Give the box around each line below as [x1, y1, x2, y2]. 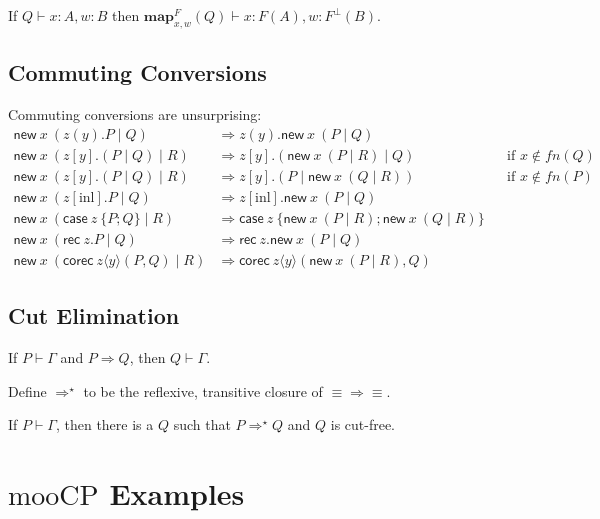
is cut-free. [330, 414, 396, 435]
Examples [109, 472, 245, 513]
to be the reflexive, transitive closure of [83, 380, 323, 401]
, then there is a [55, 414, 154, 435]
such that [173, 414, 231, 435]
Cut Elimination [8, 300, 180, 331]
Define [8, 380, 47, 401]
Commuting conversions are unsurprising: [8, 104, 262, 124]
